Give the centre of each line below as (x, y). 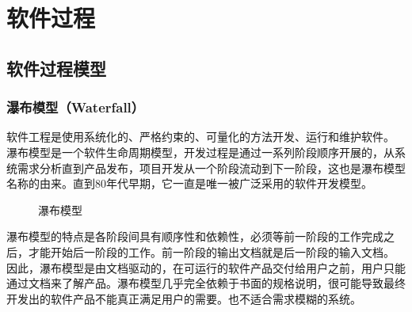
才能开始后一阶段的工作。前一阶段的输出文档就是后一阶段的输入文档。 (211, 251)
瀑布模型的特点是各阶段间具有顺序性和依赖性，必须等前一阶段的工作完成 (195, 236)
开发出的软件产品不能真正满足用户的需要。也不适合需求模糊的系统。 (184, 298)
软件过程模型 (56, 68)
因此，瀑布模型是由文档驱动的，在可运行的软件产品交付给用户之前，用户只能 (206, 267)
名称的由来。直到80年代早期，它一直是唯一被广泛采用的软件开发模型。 (189, 183)
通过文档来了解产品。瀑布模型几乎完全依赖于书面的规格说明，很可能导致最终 (206, 283)
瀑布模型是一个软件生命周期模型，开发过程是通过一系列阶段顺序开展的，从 (200, 152)
